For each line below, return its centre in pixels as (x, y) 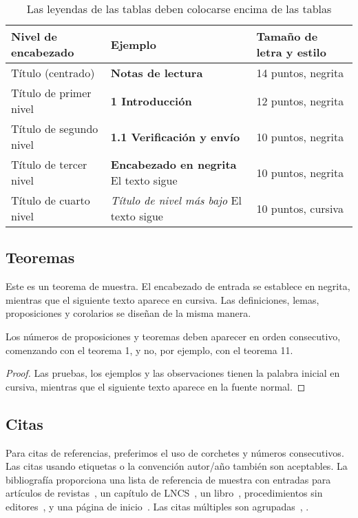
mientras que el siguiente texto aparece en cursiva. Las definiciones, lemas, (162, 299)
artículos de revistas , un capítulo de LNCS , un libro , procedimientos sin (164, 493)
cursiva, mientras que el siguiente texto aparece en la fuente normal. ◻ (156, 386)
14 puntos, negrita (300, 73)
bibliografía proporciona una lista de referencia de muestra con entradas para (168, 479)
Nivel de (34, 36)
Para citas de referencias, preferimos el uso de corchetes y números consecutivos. (175, 452)
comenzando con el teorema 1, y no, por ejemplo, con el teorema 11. (149, 350)
